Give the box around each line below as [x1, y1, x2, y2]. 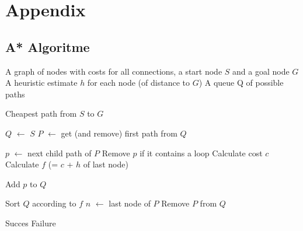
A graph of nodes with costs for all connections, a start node [5, 65, 222, 77]
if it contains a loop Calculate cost [140, 146, 263, 159]
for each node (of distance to [87, 76, 190, 89]
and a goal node [232, 65, 290, 77]
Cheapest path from [5, 107, 77, 120]
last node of [109, 197, 151, 209]
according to [32, 197, 76, 209]
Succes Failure [5, 216, 56, 229]
